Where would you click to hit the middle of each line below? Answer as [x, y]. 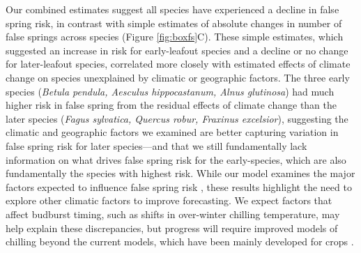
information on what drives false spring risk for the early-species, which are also [176, 159]
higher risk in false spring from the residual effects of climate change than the [171, 105]
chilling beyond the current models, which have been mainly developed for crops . [180, 242]
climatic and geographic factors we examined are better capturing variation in [172, 132]
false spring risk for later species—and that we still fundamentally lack [156, 145]
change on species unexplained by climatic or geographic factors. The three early [178, 77]
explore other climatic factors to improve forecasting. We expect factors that [169, 200]
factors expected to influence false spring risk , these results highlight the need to [179, 186]
